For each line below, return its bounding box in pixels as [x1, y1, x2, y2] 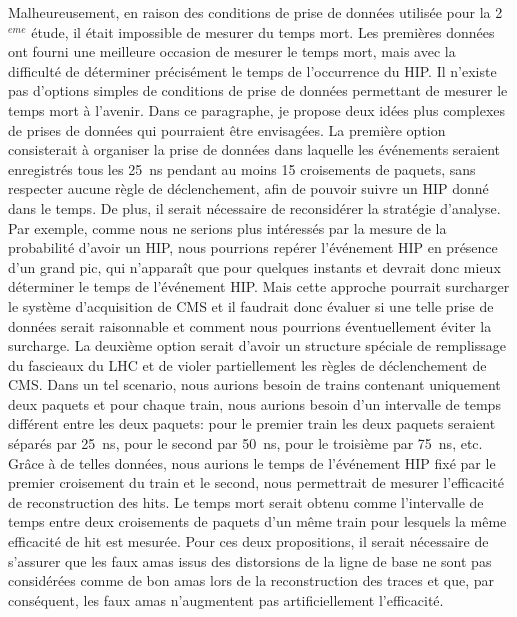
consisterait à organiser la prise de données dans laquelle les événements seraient [8, 139, 500, 160]
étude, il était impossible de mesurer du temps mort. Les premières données [31, 21, 495, 42]
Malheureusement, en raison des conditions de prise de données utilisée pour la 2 [8, 2, 503, 22]
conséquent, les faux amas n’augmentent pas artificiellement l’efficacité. [8, 589, 444, 610]
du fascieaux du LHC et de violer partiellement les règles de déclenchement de [8, 354, 487, 375]
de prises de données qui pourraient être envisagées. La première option [8, 119, 446, 140]
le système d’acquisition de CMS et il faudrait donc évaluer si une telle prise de [8, 295, 494, 316]
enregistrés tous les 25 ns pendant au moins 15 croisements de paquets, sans [8, 158, 476, 179]
